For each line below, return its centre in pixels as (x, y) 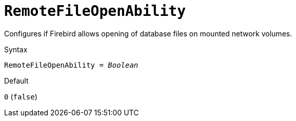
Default (16, 80)
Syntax (16, 49)
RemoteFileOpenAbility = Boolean (71, 65)
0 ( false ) (21, 96)
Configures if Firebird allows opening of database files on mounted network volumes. (148, 33)
